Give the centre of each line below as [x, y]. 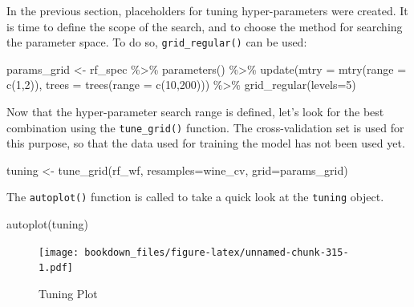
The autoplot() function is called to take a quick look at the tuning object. [195, 197]
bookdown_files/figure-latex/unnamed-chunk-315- [217, 252]
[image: [59, 252]
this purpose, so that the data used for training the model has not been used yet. [206, 143]
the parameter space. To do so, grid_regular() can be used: [157, 42]
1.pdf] [56, 268]
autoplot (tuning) [47, 224]
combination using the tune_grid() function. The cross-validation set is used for [205, 127]
